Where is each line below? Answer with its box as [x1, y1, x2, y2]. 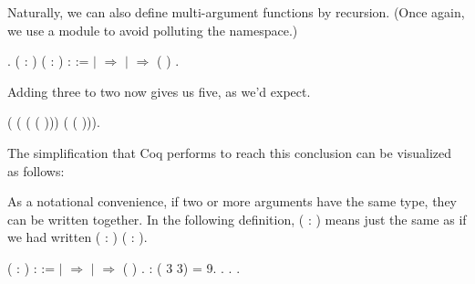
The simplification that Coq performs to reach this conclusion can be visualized [7, 142, 452, 162]
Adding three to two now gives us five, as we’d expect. [7, 81, 311, 100]
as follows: [7, 161, 65, 180]
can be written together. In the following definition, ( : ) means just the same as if [7, 209, 467, 228]
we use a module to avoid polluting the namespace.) [7, 20, 298, 39]
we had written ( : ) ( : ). [7, 227, 148, 247]
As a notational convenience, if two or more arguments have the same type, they [7, 192, 458, 211]
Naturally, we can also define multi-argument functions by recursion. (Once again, [7, 3, 465, 21]
